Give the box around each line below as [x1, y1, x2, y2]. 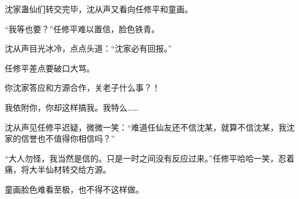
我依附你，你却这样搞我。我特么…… [5, 101, 138, 113]
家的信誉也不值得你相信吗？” [5, 132, 115, 145]
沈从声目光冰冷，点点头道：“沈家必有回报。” [5, 42, 172, 54]
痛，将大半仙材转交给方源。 [5, 163, 111, 176]
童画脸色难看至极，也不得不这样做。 [5, 183, 144, 195]
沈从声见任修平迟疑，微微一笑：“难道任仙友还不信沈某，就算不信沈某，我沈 [5, 121, 295, 133]
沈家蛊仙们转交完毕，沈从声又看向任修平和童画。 [5, 3, 193, 15]
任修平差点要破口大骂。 [5, 61, 95, 74]
